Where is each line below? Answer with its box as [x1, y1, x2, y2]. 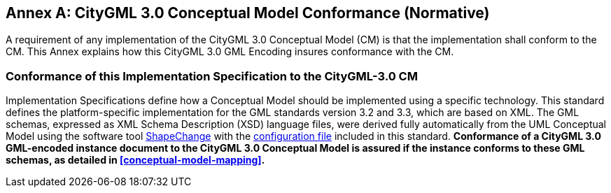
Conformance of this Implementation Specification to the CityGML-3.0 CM [6, 69, 418, 83]
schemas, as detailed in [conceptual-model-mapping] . [6, 154, 265, 166]
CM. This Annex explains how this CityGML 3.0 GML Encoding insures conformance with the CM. [6, 45, 454, 58]
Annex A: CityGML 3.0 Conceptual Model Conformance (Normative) [6, 4, 490, 22]
